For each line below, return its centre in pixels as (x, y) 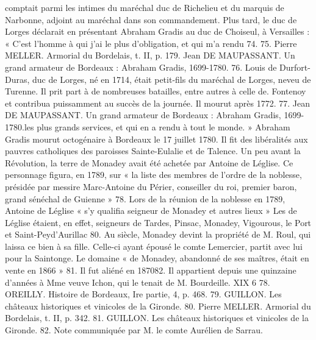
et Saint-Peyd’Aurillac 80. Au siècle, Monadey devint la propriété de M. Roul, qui (158, 234)
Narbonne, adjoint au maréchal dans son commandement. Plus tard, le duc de (151, 19)
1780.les (20, 126)
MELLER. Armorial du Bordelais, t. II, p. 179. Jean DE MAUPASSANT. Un (150, 55)
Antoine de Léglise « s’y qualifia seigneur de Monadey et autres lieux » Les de (151, 211)
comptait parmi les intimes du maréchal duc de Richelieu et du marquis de (145, 7)
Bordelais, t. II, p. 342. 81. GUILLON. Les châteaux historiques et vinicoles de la (157, 318)
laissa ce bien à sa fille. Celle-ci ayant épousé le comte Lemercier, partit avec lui (154, 246)
